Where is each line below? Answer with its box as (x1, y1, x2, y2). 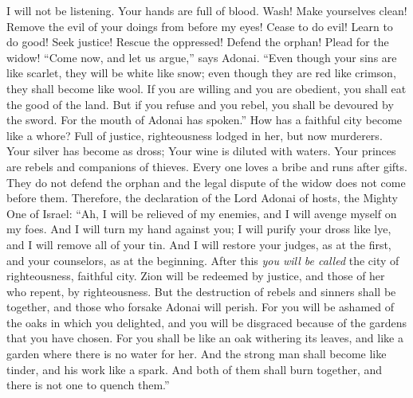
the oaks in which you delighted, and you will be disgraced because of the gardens (6, 314, 407, 330)
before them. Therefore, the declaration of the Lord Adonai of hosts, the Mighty (6, 189, 398, 206)
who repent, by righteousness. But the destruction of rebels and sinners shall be (6, 283, 396, 299)
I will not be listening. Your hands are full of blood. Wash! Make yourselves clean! (6, 2, 407, 18)
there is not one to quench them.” (6, 377, 170, 393)
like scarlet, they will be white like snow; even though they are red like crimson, (6, 64, 396, 81)
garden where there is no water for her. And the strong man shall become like (6, 345, 387, 362)
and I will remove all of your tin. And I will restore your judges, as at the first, (6, 236, 391, 252)
